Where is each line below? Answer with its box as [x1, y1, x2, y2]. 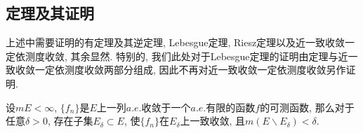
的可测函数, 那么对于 [260, 99, 355, 114]
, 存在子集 [47, 113, 93, 128]
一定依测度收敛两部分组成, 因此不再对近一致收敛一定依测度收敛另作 [34, 62, 346, 77]
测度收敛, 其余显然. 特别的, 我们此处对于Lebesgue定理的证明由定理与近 [25, 48, 348, 63]
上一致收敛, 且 [180, 113, 246, 128]
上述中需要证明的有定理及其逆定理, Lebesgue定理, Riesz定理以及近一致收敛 [6, 35, 345, 50]
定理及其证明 [6, 2, 94, 24]
